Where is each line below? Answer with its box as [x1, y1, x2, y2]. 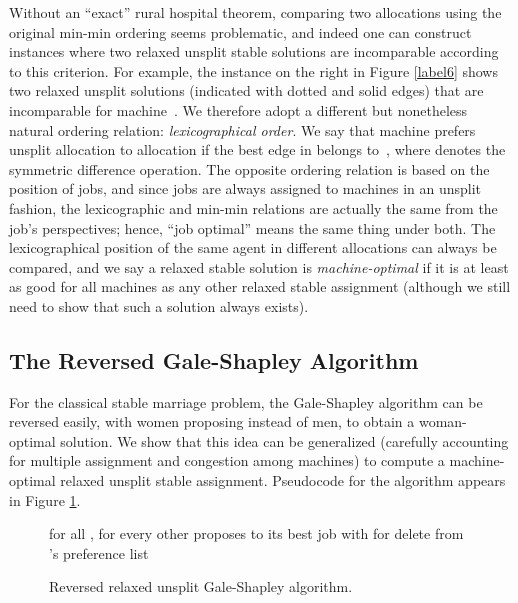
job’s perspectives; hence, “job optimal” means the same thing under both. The [9, 217, 496, 238]
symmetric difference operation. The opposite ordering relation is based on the [9, 158, 490, 179]
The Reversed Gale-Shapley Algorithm [9, 344, 419, 375]
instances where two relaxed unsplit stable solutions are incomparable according [9, 41, 499, 62]
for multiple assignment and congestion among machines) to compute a [9, 450, 445, 471]
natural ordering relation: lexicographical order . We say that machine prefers [9, 119, 476, 140]
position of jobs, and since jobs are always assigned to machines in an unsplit [9, 178, 482, 199]
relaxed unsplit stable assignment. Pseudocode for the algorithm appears [60, 470, 506, 491]
